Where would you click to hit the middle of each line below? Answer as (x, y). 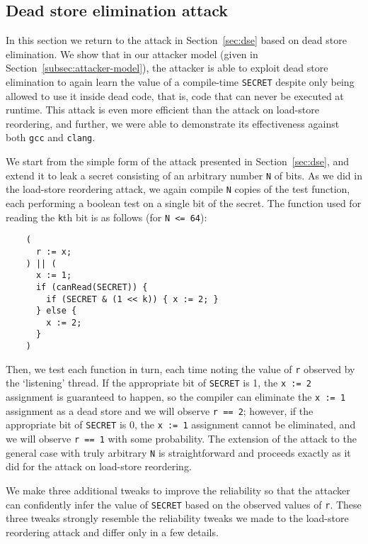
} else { (56, 311)
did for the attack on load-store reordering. (99, 466)
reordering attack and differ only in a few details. (112, 532)
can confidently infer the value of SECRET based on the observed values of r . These (184, 504)
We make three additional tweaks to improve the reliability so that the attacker (178, 490)
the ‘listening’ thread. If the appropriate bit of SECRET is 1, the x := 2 (159, 383)
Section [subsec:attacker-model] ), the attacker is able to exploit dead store (167, 68)
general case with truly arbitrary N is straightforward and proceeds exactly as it (178, 452)
